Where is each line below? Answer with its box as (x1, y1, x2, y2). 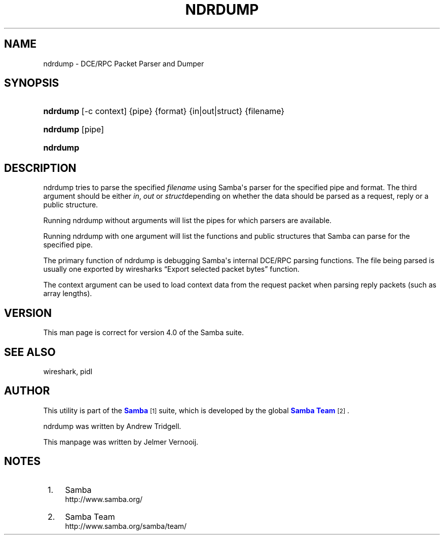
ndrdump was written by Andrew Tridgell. (43, 421, 181, 430)
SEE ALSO (4, 345, 56, 358)
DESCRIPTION (4, 161, 77, 174)
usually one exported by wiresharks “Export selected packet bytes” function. (43, 265, 300, 274)
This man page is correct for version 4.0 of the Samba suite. (43, 328, 244, 337)
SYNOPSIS (4, 77, 59, 90)
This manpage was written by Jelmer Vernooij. (43, 437, 199, 446)
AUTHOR (4, 384, 50, 398)
